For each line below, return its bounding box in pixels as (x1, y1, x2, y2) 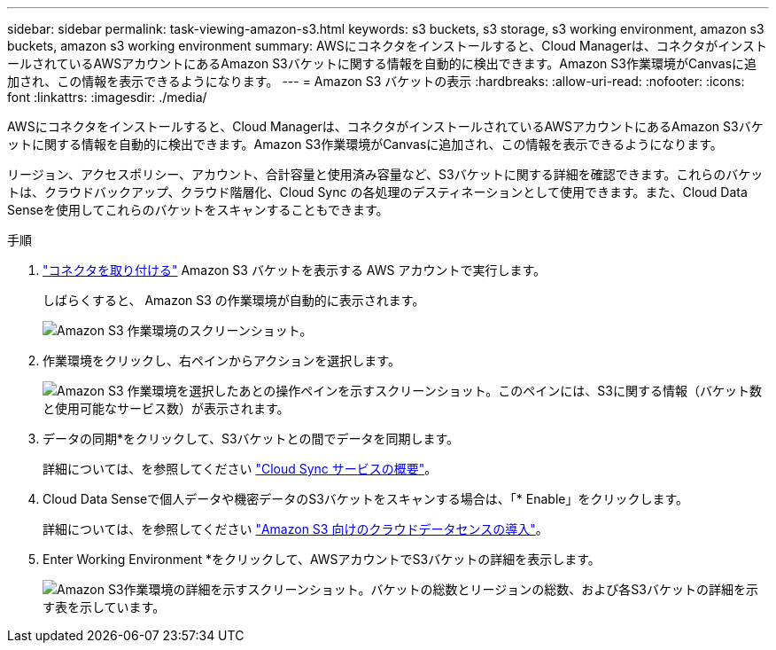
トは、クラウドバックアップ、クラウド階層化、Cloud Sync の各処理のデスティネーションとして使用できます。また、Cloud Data (7, 184, 748, 200)
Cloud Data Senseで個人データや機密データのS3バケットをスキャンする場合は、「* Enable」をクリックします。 (43, 491, 689, 506)
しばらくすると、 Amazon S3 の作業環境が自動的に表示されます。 (43, 293, 425, 308)
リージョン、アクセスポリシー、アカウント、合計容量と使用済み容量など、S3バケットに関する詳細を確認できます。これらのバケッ (7, 167, 764, 182)
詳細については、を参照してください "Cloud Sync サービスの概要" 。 (43, 461, 438, 476)
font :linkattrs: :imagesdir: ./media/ (7, 90, 207, 105)
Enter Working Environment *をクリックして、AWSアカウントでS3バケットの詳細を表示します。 (43, 552, 601, 567)
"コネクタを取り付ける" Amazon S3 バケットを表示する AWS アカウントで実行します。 (43, 262, 547, 278)
